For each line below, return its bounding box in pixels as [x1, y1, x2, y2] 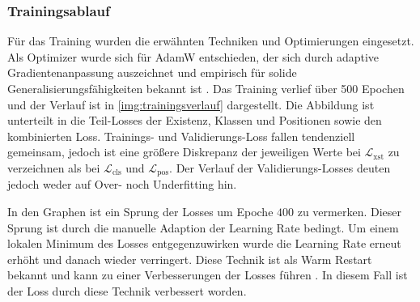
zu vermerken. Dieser [297, 203, 402, 220]
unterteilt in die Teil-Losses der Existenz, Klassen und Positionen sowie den [7, 112, 382, 129]
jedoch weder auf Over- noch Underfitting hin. [7, 176, 237, 193]
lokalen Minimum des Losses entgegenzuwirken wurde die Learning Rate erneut [7, 235, 401, 252]
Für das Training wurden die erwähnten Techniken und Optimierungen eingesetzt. [7, 32, 414, 49]
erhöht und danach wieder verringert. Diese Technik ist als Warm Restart [7, 250, 372, 267]
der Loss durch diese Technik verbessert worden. [7, 282, 247, 299]
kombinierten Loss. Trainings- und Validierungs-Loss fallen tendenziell [7, 127, 355, 144]
